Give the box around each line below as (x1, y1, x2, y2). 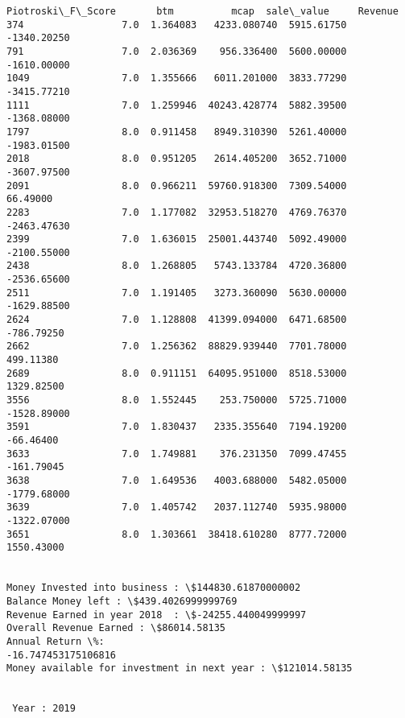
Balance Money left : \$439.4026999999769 (6, 595, 238, 607)
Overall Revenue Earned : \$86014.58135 (6, 622, 226, 634)
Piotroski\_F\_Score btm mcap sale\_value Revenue (6, 6, 399, 17)
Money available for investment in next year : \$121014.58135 (6, 662, 353, 675)
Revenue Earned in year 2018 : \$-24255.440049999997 (6, 609, 307, 621)
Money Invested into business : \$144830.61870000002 (6, 582, 301, 594)
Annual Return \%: (6, 635, 105, 647)
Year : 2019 (12, 703, 76, 715)
